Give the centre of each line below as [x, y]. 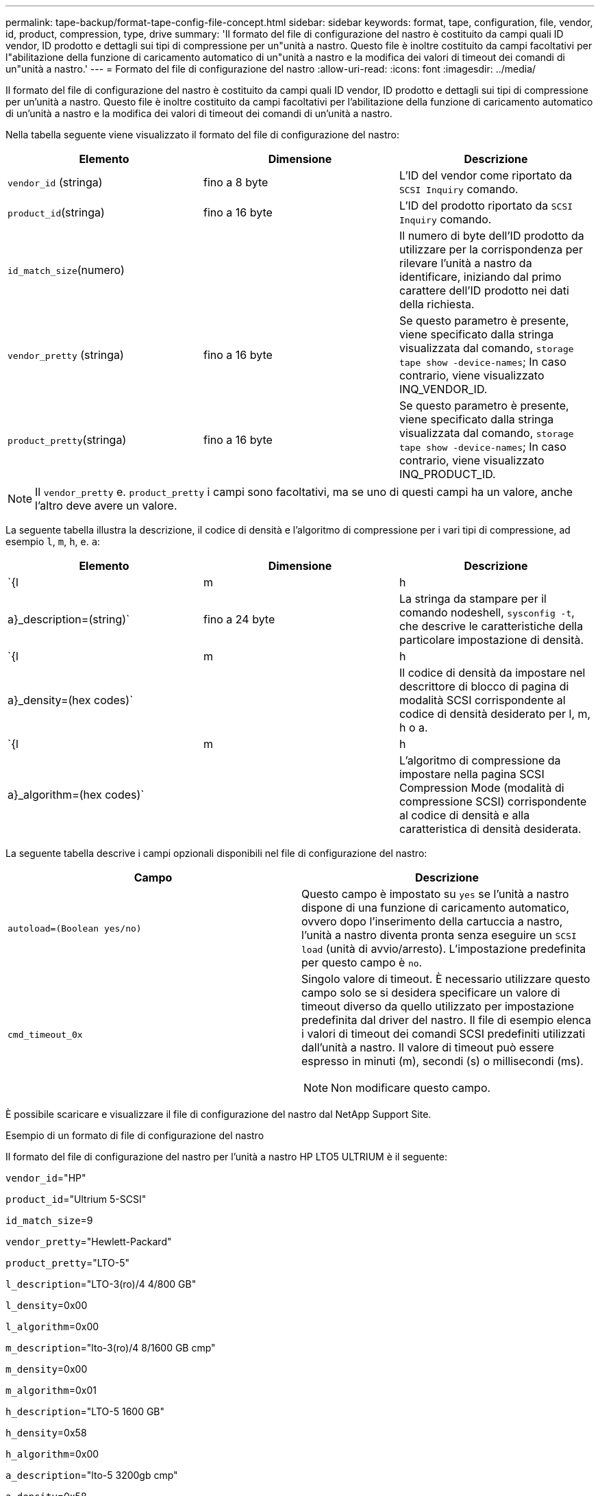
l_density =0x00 [47, 1305]
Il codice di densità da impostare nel [492, 673]
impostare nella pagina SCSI [472, 774]
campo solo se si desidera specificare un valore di [431, 993]
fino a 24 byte [239, 619]
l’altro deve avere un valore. [106, 506]
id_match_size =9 [49, 1220]
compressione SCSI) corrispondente [493, 801]
